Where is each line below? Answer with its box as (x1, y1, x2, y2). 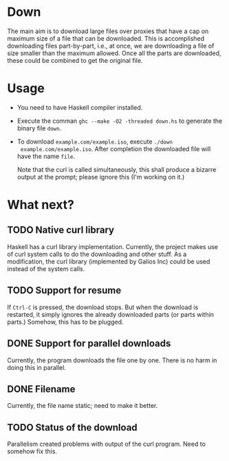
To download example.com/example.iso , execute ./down (17, 137, 173, 146)
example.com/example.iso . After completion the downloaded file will (20, 144, 211, 153)
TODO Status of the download (7, 422, 138, 433)
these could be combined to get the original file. (7, 56, 143, 64)
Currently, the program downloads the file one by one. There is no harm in (7, 356, 217, 364)
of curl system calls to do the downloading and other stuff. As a (7, 250, 187, 258)
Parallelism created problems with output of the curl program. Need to (7, 440, 206, 449)
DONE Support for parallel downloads (7, 337, 171, 349)
